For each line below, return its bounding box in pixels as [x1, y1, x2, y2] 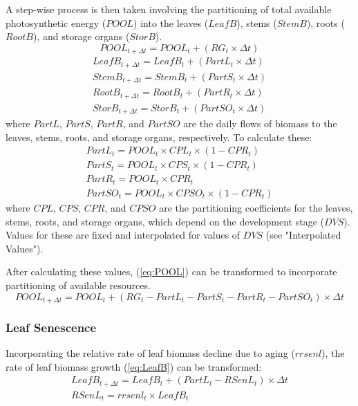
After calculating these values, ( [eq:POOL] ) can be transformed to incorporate [6, 264, 337, 279]
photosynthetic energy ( [6, 15, 106, 30]
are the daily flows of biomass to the [183, 116, 337, 131]
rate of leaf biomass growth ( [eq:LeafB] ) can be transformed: [6, 359, 262, 373]
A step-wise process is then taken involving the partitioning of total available [6, 2, 332, 16]
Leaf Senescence [6, 318, 97, 335]
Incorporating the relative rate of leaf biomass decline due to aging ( [6, 346, 295, 360]
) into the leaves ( [133, 15, 209, 30]
